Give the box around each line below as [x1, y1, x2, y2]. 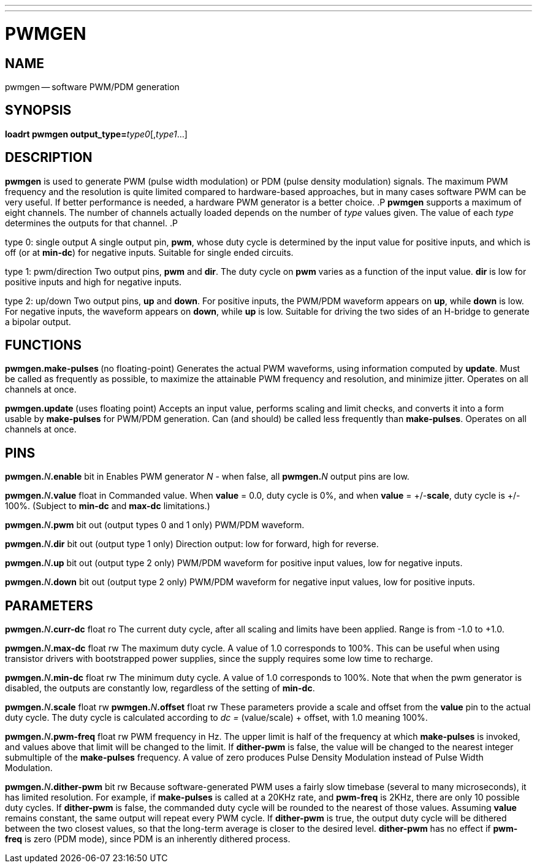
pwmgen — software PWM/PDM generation [5, 81, 180, 92]
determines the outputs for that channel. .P [5, 217, 178, 228]
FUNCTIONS [5, 337, 82, 353]
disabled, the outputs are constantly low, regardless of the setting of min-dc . [5, 683, 315, 694]
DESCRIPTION [5, 150, 93, 166]
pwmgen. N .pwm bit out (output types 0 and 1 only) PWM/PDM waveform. [5, 520, 305, 531]
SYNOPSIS [5, 102, 72, 118]
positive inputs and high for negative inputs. [5, 276, 182, 287]
